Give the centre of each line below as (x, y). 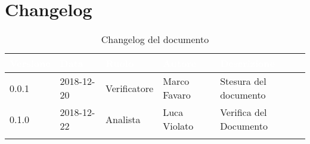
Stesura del (243, 81)
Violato (178, 126)
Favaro (177, 95)
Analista (123, 119)
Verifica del (244, 112)
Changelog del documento (155, 39)
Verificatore (130, 88)
